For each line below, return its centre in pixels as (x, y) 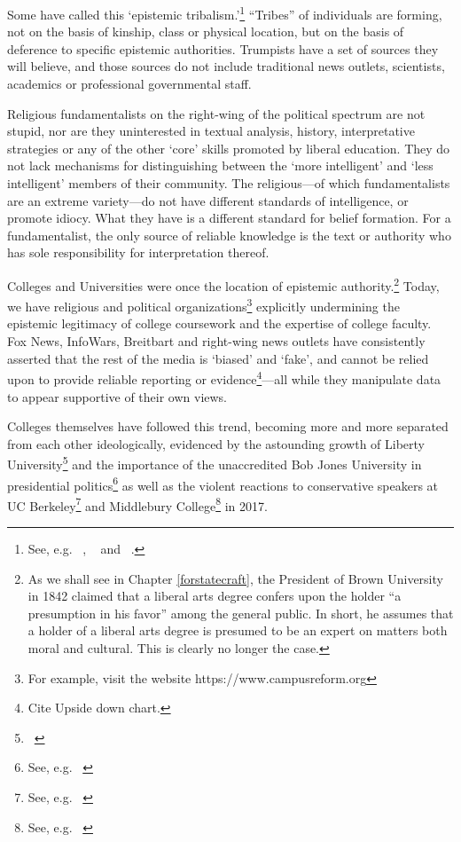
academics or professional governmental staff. (129, 84)
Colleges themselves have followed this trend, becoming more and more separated (228, 426)
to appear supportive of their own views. (117, 396)
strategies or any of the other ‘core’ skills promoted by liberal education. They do (229, 148)
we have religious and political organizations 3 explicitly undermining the (203, 305)
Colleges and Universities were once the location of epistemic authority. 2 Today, (223, 284)
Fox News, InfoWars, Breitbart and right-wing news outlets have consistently (216, 341)
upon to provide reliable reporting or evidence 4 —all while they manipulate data (224, 378)
